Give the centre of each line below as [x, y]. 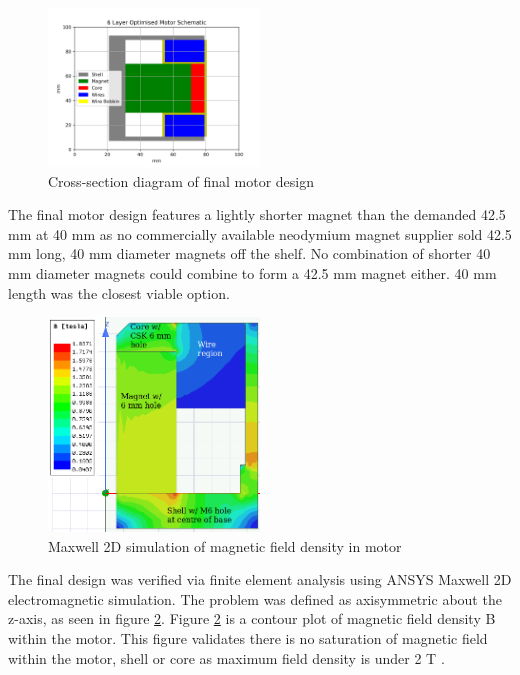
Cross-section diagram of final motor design [181, 180]
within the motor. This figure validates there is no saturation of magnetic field [248, 637]
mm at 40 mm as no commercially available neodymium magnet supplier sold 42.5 [260, 233]
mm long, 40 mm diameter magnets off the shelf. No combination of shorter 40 [249, 253]
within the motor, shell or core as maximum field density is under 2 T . [226, 657]
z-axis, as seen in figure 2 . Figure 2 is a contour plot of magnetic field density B [252, 618]
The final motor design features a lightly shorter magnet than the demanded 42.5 [257, 214]
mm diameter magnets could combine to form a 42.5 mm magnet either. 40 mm [252, 272]
